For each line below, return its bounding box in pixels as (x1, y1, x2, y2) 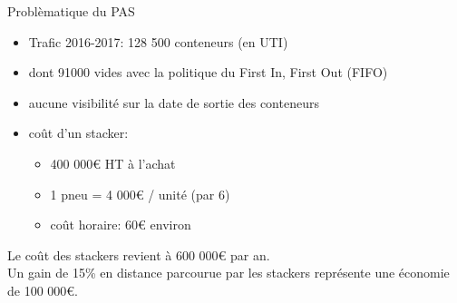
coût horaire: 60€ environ (50, 215, 191, 234)
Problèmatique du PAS (7, 2, 135, 20)
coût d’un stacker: (28, 123, 129, 142)
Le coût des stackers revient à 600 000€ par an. (7, 245, 270, 264)
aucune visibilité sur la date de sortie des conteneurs (28, 93, 319, 112)
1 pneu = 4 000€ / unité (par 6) (50, 184, 230, 203)
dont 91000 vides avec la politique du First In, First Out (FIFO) (28, 63, 388, 82)
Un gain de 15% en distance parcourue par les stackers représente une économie (7, 263, 450, 282)
